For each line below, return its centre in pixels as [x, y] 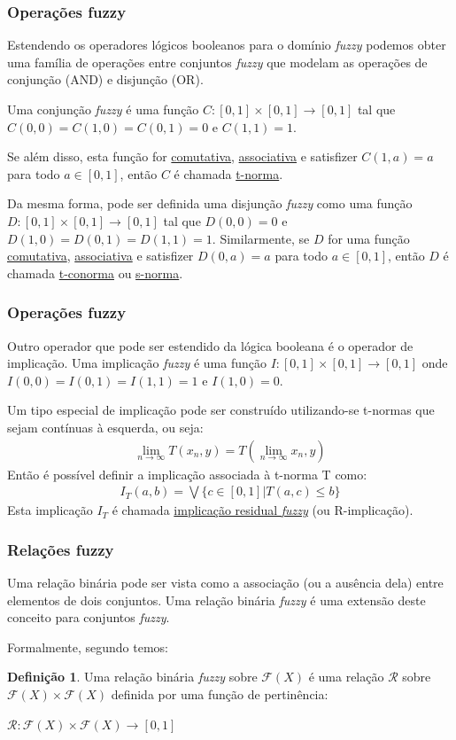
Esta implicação [50, 510]
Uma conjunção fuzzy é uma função [103, 109]
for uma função [369, 238]
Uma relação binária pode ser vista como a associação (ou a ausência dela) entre [225, 582]
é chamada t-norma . [228, 173]
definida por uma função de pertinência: [220, 693]
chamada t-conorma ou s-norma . [95, 273]
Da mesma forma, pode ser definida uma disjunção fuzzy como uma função [210, 203]
